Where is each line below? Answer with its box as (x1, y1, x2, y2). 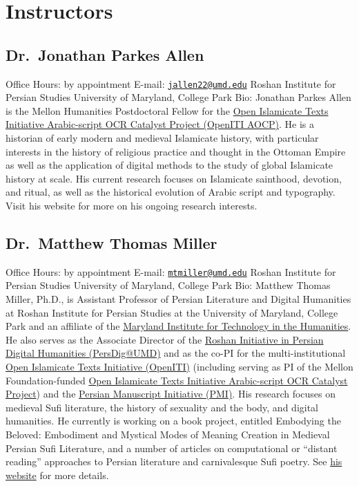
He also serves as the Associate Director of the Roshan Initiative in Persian (6, 332, 324, 346)
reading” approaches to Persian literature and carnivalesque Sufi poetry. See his (6, 454, 342, 469)
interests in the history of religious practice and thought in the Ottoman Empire (6, 144, 346, 158)
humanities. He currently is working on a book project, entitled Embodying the (6, 413, 341, 428)
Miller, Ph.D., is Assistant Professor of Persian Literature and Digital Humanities (6, 292, 351, 306)
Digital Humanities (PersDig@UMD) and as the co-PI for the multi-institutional (6, 346, 346, 360)
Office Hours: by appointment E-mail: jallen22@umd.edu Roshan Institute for (6, 76, 336, 91)
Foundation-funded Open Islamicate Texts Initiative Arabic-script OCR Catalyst (6, 373, 348, 387)
